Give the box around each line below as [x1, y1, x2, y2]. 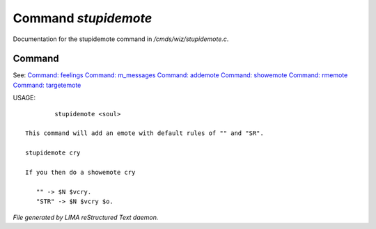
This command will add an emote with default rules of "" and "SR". [25, 129, 264, 137]
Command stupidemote [13, 10, 152, 26]
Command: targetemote [13, 81, 81, 89]
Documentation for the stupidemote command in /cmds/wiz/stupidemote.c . [13, 35, 229, 43]
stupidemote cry [25, 149, 81, 157]
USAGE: [13, 94, 36, 102]
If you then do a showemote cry [25, 168, 136, 176]
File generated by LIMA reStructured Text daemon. [13, 213, 159, 221]
